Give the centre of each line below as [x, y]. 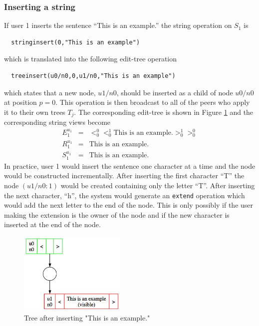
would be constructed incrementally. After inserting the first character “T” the [124, 175]
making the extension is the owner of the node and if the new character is [117, 214]
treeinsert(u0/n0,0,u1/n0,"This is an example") [93, 76]
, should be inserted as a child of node [175, 92]
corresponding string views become [57, 122]
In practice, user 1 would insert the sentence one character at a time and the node [130, 165]
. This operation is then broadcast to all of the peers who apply [153, 102]
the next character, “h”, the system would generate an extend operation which [125, 195]
